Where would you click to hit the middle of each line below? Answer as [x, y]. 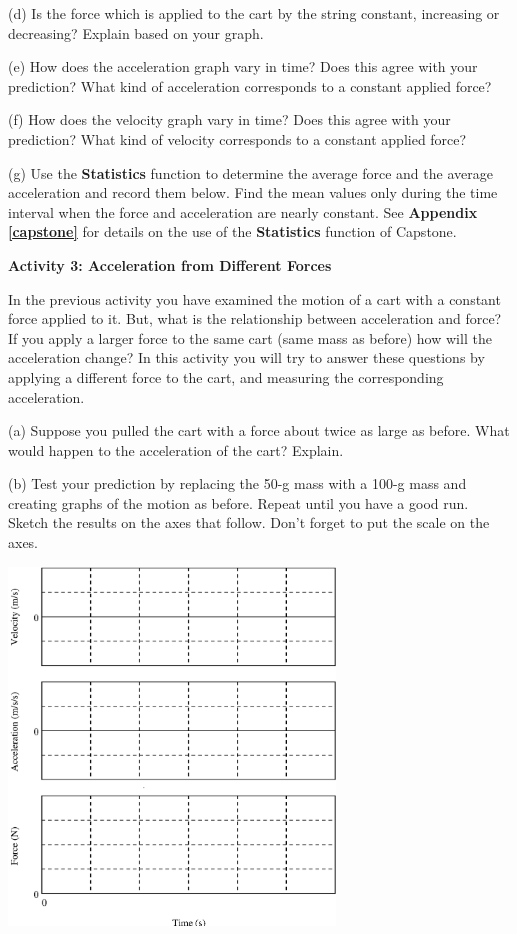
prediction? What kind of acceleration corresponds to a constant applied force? [250, 85]
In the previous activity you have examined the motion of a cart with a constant [254, 298]
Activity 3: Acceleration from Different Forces [170, 264]
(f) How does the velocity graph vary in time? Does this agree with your [229, 119]
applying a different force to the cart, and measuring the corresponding [226, 376]
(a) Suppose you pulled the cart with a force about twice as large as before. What [259, 430]
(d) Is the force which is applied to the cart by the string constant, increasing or [254, 13]
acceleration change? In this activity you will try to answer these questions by [246, 357]
